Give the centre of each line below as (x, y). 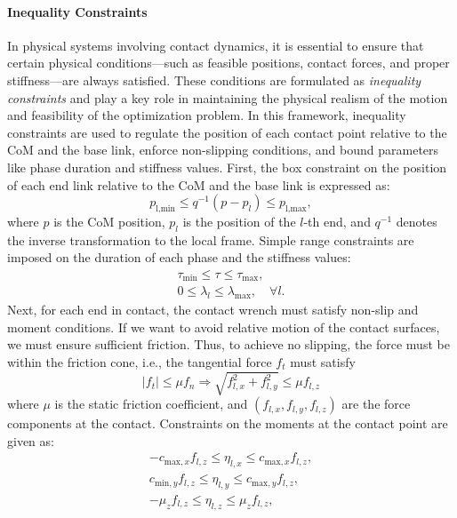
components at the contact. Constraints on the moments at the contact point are (228, 423)
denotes (417, 221)
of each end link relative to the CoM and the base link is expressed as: (199, 184)
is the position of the (239, 221)
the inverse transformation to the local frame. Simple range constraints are (211, 239)
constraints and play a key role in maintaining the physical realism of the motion (228, 97)
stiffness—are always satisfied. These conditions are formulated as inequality (214, 80)
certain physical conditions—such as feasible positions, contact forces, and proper (228, 63)
